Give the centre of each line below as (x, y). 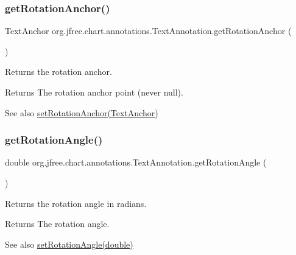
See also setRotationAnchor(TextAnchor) (82, 112)
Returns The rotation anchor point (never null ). (94, 92)
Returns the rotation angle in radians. (76, 203)
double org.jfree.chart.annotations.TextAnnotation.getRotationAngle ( (136, 162)
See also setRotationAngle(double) (69, 244)
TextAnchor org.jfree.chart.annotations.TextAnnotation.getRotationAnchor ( (148, 31)
